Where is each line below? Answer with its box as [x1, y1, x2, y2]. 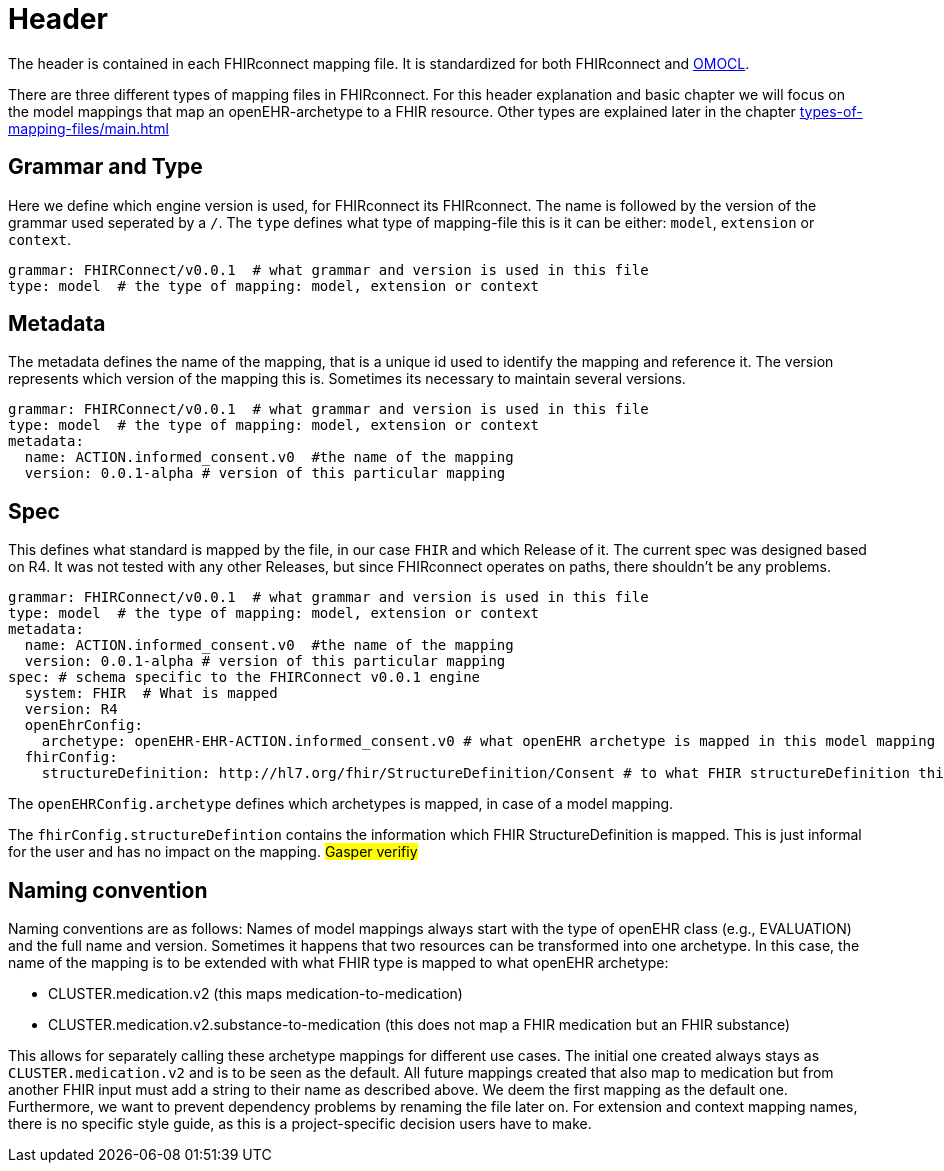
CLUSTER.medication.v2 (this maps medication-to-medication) [48, 985, 463, 1003]
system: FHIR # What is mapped [24, 685, 278, 702]
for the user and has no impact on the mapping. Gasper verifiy [8, 843, 418, 861]
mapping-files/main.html [8, 119, 169, 137]
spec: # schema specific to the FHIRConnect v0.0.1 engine [8, 669, 481, 686]
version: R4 [24, 701, 118, 718]
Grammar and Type [8, 154, 203, 180]
